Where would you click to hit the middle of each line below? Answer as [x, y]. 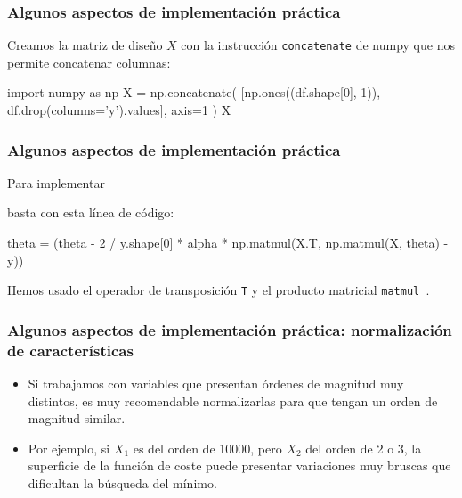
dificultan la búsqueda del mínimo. [122, 483]
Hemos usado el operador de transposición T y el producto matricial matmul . [219, 290]
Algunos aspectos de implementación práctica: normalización [230, 329]
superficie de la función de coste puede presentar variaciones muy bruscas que [239, 465]
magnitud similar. [77, 418]
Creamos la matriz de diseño [85, 45]
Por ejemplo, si [69, 448]
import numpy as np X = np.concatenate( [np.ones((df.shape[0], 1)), [194, 92]
